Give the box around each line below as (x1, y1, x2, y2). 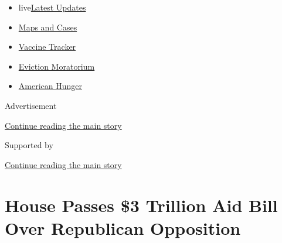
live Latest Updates (18, 1, 86, 13)
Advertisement (5, 99, 57, 111)
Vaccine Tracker (18, 40, 76, 53)
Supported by (5, 139, 53, 151)
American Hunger (18, 80, 82, 92)
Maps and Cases (18, 20, 77, 33)
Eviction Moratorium (18, 60, 95, 72)
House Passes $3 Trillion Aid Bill (5, 193, 278, 217)
